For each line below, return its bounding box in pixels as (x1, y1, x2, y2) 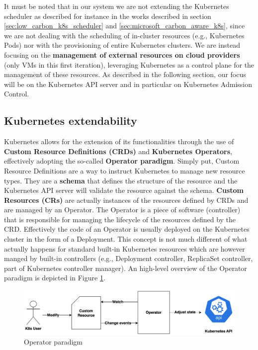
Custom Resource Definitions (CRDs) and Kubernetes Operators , (4, 146, 232, 156)
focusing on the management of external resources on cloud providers (4, 49, 240, 60)
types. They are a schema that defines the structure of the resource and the (4, 175, 238, 185)
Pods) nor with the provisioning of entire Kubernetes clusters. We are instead (4, 40, 240, 50)
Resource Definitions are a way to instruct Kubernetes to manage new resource (4, 165, 245, 175)
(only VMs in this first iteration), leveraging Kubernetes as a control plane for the (4, 59, 255, 70)
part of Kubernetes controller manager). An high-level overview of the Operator (4, 262, 247, 273)
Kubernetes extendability (4, 113, 137, 128)
